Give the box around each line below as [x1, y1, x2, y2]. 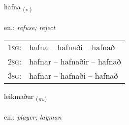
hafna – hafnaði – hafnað [29, 41, 115, 53]
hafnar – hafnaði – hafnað [29, 70, 118, 82]
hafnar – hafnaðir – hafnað [29, 56, 121, 67]
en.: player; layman [4, 112, 62, 122]
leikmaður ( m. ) [4, 91, 47, 103]
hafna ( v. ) [4, 1, 32, 13]
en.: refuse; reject [4, 22, 56, 32]
